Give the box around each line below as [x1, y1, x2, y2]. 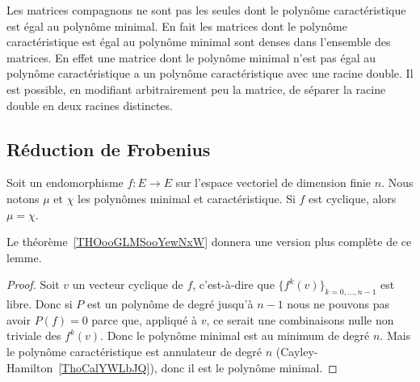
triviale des [6, 327, 61, 344]
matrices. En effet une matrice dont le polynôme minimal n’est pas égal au [6, 49, 376, 66]
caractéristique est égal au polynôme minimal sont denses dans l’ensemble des [6, 33, 391, 50]
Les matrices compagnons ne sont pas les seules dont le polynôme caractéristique [6, 2, 406, 18]
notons [6, 189, 40, 206]
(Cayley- [275, 342, 318, 359]
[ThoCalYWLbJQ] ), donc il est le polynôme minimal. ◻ [58, 359, 338, 376]
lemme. [6, 248, 42, 265]
